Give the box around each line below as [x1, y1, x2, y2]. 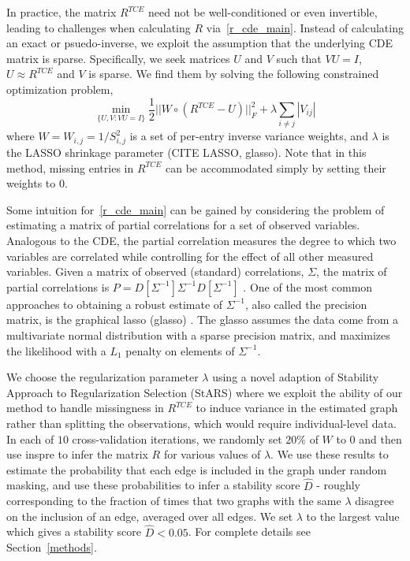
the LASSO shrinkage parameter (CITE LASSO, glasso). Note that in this [6, 144, 367, 161]
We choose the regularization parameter [6, 369, 199, 385]
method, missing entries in [6, 159, 134, 176]
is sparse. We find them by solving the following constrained [88, 65, 379, 82]
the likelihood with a [6, 342, 106, 359]
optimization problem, [6, 80, 114, 97]
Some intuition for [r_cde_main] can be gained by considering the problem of [6, 201, 385, 217]
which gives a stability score [6, 523, 141, 540]
